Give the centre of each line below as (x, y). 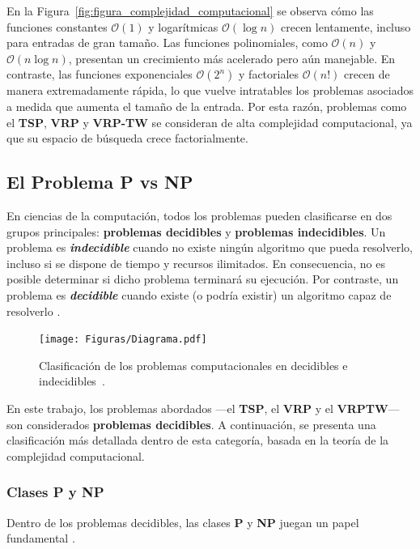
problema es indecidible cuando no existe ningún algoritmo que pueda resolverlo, (210, 247)
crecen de (367, 74)
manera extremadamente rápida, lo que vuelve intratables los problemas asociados (210, 90)
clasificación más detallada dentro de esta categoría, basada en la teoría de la (198, 440)
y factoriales (269, 74)
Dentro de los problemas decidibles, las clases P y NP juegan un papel (183, 522)
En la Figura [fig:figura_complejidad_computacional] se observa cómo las (190, 11)
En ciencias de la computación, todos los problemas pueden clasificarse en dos (199, 215)
